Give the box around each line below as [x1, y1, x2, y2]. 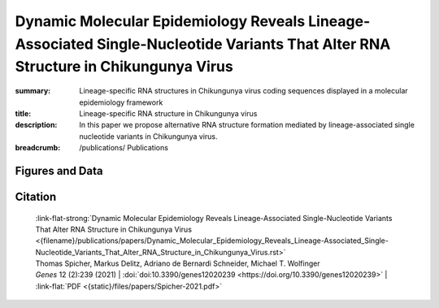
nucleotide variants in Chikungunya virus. [79, 131, 218, 141]
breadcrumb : [15, 143, 61, 153]
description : [15, 120, 58, 130]
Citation [15, 189, 57, 203]
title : [15, 108, 32, 118]
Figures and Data [15, 163, 103, 178]
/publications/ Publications [79, 143, 168, 153]
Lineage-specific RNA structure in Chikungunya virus [79, 108, 258, 118]
